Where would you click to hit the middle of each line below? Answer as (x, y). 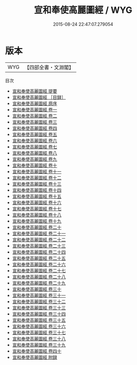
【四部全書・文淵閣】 (49, 67)
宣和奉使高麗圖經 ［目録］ (39, 97)
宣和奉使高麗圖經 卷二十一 (39, 233)
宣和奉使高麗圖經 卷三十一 (39, 295)
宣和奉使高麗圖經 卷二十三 (39, 246)
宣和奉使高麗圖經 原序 (35, 103)
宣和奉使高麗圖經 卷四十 (37, 351)
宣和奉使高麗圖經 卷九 (35, 159)
